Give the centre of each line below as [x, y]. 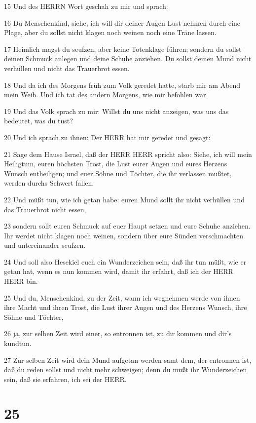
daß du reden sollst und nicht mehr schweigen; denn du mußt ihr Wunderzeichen [126, 369]
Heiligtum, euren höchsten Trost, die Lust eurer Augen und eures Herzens [116, 164]
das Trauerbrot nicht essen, [45, 209]
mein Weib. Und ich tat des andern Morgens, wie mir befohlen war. [106, 95]
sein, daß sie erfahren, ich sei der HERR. [65, 379]
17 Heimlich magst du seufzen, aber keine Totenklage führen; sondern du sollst [123, 49]
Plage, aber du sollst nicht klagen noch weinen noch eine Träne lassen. [110, 32]
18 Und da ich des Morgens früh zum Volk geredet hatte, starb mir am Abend [122, 85]
